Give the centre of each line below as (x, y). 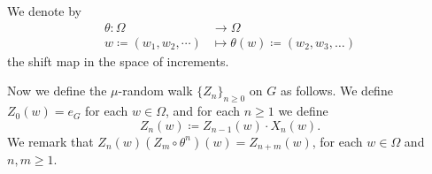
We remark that (50, 141)
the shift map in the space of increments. (118, 61)
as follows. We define (336, 91)
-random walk (155, 91)
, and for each (202, 111)
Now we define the (57, 91)
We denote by (44, 11)
